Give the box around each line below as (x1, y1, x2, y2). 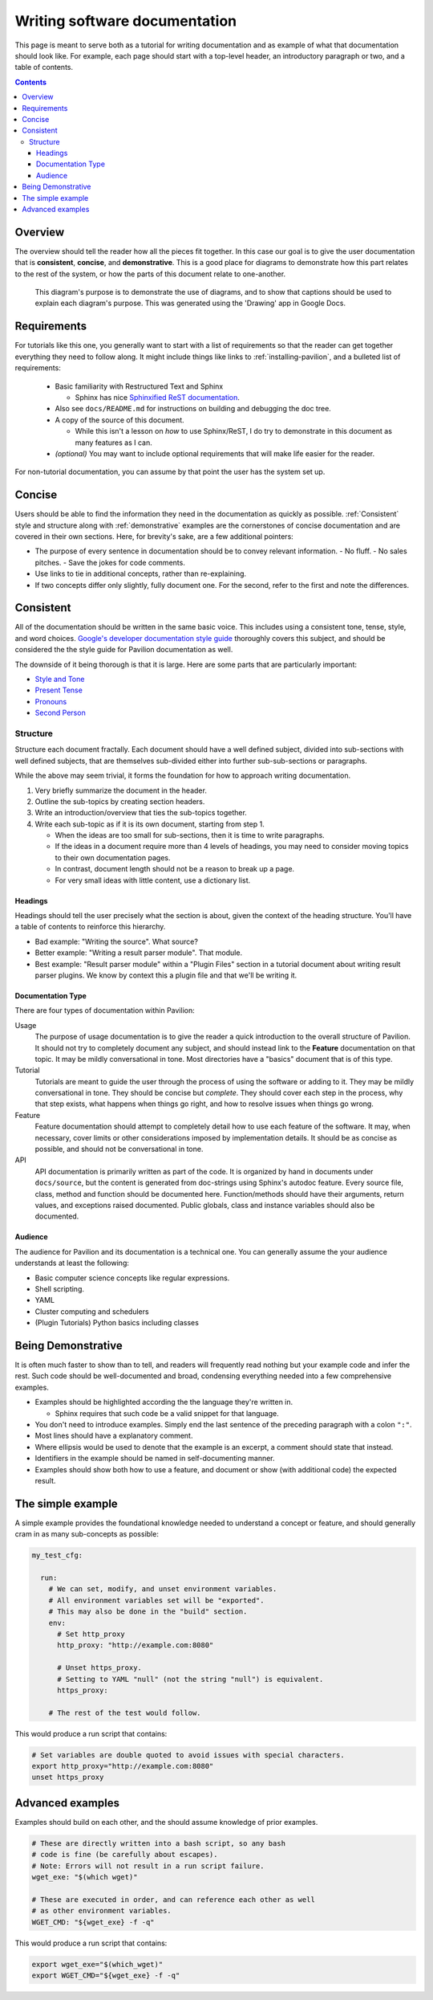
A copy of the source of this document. (55, 414, 184, 425)
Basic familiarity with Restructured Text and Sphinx (55, 382, 224, 391)
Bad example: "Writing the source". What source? (34, 937, 198, 946)
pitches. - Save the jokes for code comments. (34, 557, 186, 567)
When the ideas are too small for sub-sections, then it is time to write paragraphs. (55, 831, 325, 840)
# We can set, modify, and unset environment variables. (48, 1585, 277, 1594)
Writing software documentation (14, 12, 237, 30)
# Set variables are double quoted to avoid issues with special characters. (31, 1750, 345, 1759)
